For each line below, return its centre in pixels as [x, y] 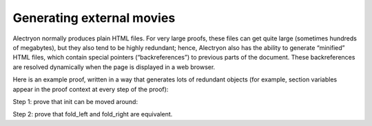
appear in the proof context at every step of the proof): [91, 89]
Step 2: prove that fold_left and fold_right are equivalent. [93, 114]
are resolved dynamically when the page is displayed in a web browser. [114, 67]
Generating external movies [94, 18]
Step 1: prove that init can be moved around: [75, 101]
